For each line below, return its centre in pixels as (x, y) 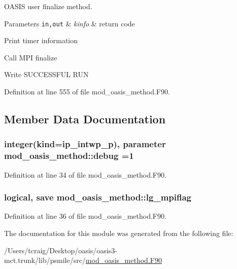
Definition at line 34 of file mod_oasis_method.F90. (85, 174)
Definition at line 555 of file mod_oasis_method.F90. (87, 92)
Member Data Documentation (85, 119)
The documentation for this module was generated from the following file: (119, 233)
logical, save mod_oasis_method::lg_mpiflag (98, 197)
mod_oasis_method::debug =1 (69, 156)
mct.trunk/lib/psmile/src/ (45, 260)
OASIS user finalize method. (48, 6)
